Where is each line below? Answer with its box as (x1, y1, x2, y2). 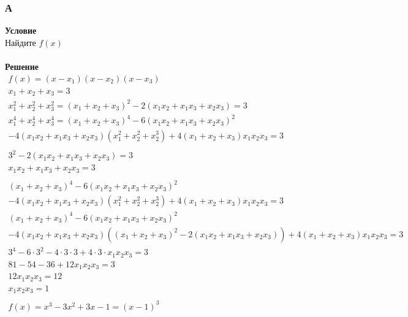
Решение (5, 60, 39, 72)
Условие (5, 24, 37, 37)
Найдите (5, 36, 36, 48)
